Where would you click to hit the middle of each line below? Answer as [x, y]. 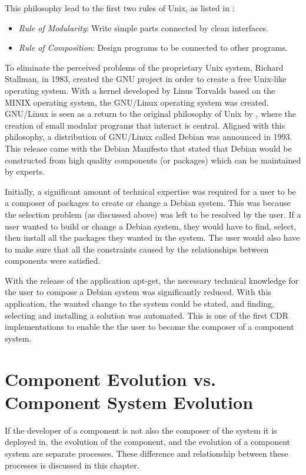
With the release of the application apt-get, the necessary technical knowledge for [152, 280]
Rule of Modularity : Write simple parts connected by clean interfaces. [143, 27]
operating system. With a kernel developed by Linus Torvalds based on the [140, 90]
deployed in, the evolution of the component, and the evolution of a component [147, 442]
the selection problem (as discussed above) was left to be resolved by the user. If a [153, 214]
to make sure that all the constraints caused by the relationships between [137, 249]
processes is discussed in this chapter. [72, 465]
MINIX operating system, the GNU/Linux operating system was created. [137, 102]
